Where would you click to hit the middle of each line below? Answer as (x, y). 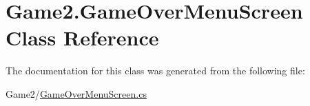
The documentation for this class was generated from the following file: (155, 71)
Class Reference (82, 38)
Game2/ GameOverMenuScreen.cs (76, 93)
